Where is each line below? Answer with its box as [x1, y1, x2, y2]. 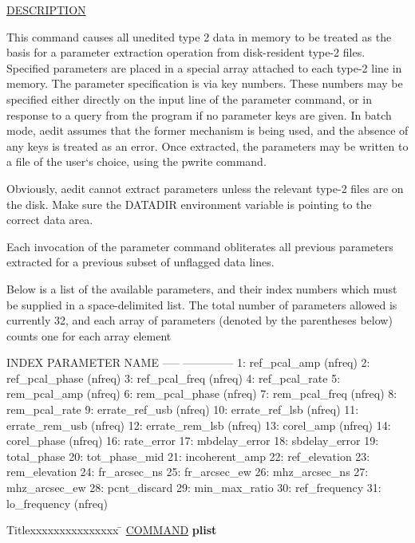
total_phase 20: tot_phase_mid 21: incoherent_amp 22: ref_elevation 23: [6, 447, 370, 464]
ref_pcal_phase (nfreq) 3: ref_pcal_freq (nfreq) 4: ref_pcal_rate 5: [6, 369, 341, 386]
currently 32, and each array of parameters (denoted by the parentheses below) [6, 312, 393, 329]
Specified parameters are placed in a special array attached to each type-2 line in [6, 59, 402, 76]
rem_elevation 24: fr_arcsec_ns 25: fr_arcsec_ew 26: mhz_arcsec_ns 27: [6, 463, 369, 480]
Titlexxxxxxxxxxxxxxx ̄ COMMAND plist [6, 521, 217, 538]
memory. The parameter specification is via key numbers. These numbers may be [6, 75, 403, 92]
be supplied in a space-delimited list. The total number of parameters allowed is [6, 296, 397, 313]
